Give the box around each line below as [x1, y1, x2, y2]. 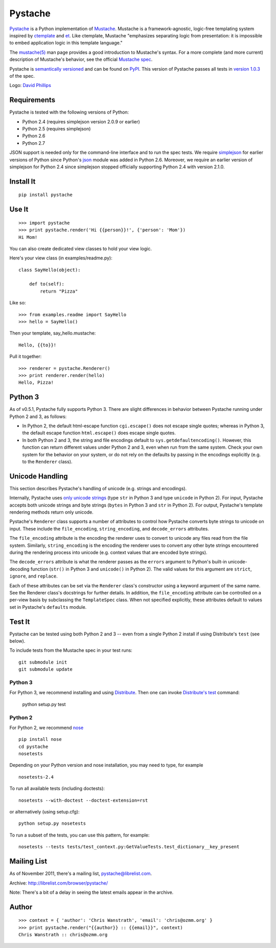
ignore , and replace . [9, 573, 58, 579]
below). [9, 638, 26, 644]
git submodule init [18, 659, 67, 665]
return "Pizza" [40, 288, 78, 294]
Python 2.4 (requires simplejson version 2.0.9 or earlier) [22, 118, 140, 125]
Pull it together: [9, 354, 42, 360]
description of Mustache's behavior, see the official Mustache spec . [9, 56, 153, 62]
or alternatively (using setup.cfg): [9, 809, 80, 815]
